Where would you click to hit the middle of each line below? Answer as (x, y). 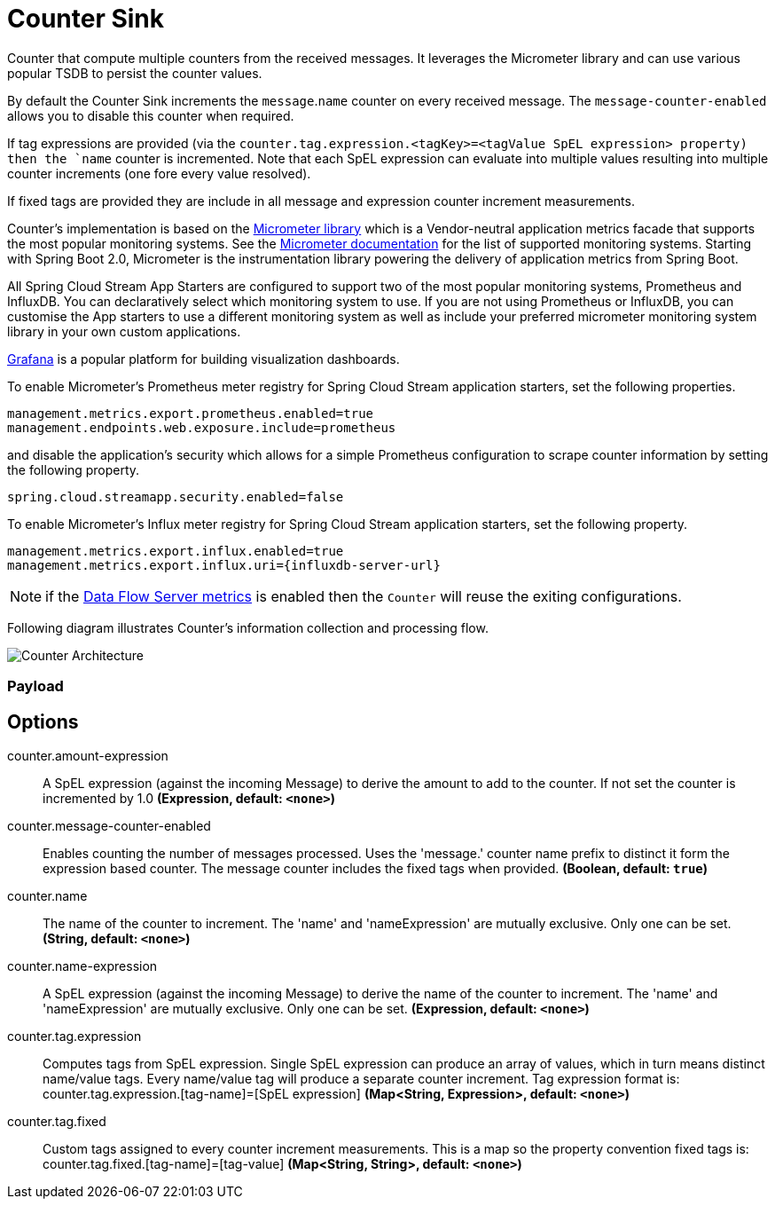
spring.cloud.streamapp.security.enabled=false (176, 497)
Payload (35, 686)
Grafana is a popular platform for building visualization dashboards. (204, 359)
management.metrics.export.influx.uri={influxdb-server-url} (224, 565)
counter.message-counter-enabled (109, 825)
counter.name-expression (82, 966)
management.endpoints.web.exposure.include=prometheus (202, 427)
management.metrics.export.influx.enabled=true (176, 551)
